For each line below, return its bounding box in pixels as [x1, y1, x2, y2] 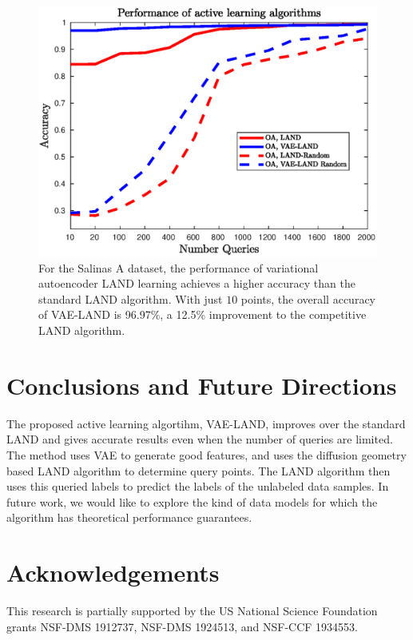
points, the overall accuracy [240, 290, 375, 307]
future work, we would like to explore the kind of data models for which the [6, 493, 378, 510]
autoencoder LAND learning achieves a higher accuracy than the [38, 275, 355, 292]
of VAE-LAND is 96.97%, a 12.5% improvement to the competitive [38, 306, 367, 323]
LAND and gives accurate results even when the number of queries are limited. [6, 431, 393, 447]
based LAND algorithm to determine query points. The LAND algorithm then [6, 462, 391, 479]
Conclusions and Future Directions [6, 368, 397, 401]
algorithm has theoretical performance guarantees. [6, 509, 252, 526]
